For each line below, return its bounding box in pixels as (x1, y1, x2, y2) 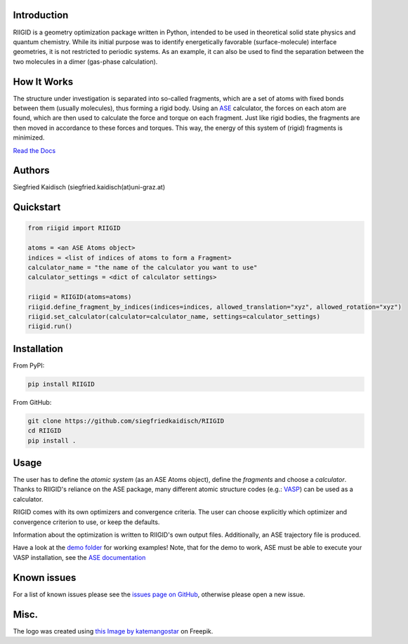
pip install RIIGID (27, 380, 95, 388)
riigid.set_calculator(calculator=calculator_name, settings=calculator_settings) (27, 312, 321, 321)
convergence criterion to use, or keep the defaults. (13, 518, 160, 526)
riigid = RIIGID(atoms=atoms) (27, 293, 132, 301)
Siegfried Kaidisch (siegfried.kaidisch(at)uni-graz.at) (13, 183, 166, 192)
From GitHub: (13, 398, 52, 406)
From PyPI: (13, 361, 45, 370)
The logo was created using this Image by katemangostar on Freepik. (13, 626, 213, 635)
